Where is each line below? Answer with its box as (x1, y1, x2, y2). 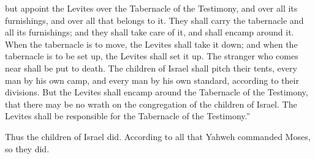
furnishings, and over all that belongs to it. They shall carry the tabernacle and (5, 13, 304, 26)
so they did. (5, 142, 50, 155)
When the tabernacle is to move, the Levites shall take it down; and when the (5, 37, 298, 50)
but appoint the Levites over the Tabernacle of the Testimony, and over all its (5, 2, 298, 14)
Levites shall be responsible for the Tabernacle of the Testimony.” (5, 109, 251, 122)
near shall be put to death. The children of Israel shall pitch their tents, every (5, 61, 297, 74)
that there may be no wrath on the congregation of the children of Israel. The (5, 97, 297, 110)
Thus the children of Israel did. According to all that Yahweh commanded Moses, (5, 130, 311, 142)
